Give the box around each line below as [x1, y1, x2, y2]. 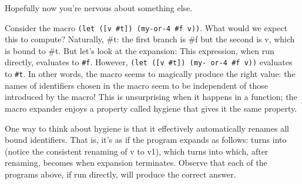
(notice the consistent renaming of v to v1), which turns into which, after [5, 145, 269, 157]
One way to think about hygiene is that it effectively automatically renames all [5, 122, 289, 134]
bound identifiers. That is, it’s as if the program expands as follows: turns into [5, 133, 287, 146]
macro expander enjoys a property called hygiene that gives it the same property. [5, 102, 297, 114]
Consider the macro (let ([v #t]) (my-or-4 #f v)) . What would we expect [5, 21, 288, 34]
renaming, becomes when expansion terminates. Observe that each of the [5, 156, 267, 169]
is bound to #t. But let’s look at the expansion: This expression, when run [5, 44, 274, 56]
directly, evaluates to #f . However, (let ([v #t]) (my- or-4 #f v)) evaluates [5, 56, 293, 68]
